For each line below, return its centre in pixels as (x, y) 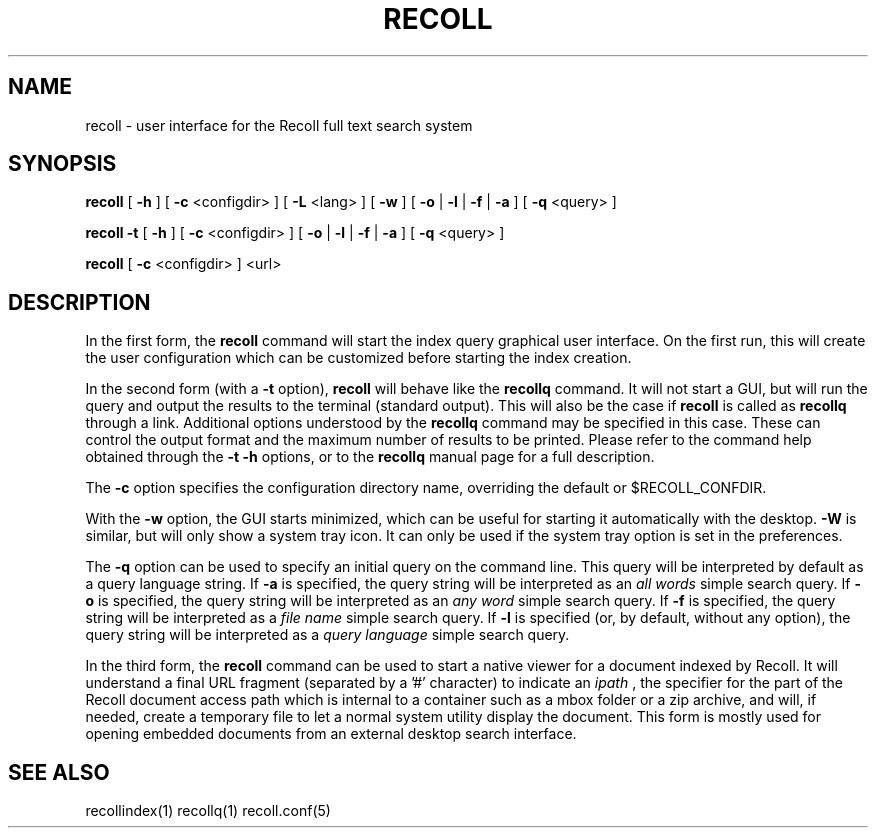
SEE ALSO (59, 772)
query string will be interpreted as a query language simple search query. (327, 635)
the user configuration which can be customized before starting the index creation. (358, 358)
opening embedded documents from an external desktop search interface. (331, 734)
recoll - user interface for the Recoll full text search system (279, 125)
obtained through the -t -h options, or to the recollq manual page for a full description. (370, 457)
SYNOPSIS (62, 164)
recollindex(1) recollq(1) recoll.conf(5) (208, 811)
